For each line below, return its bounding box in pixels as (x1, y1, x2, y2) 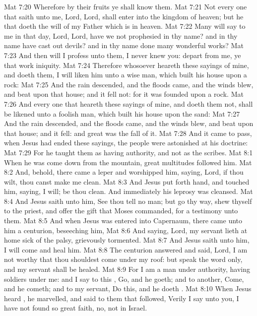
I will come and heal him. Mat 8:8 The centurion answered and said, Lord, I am (4, 244, 248, 254)
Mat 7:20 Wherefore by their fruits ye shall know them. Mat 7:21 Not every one (4, 1, 247, 11)
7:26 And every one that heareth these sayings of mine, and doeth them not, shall (4, 98, 253, 109)
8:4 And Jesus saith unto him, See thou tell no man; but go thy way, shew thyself (4, 195, 252, 206)
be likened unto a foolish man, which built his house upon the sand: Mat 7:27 (4, 108, 240, 119)
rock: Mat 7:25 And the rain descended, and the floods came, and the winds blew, (4, 79, 254, 89)
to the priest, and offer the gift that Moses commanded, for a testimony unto (4, 205, 238, 216)
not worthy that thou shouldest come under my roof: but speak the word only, (4, 254, 243, 264)
